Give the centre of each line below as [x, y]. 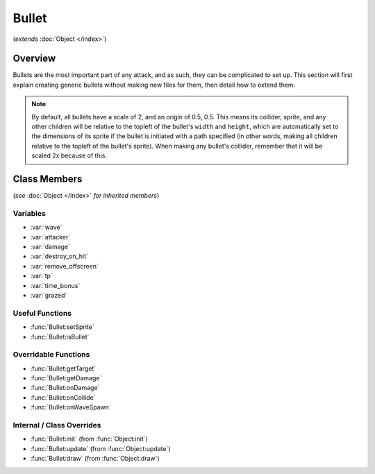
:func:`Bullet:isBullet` [60, 337]
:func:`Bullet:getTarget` [63, 369]
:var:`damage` [50, 247]
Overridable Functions [51, 355]
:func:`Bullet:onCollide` [63, 397]
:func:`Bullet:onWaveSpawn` [70, 407]
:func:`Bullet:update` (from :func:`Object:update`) [100, 448]
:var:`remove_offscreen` [64, 266]
